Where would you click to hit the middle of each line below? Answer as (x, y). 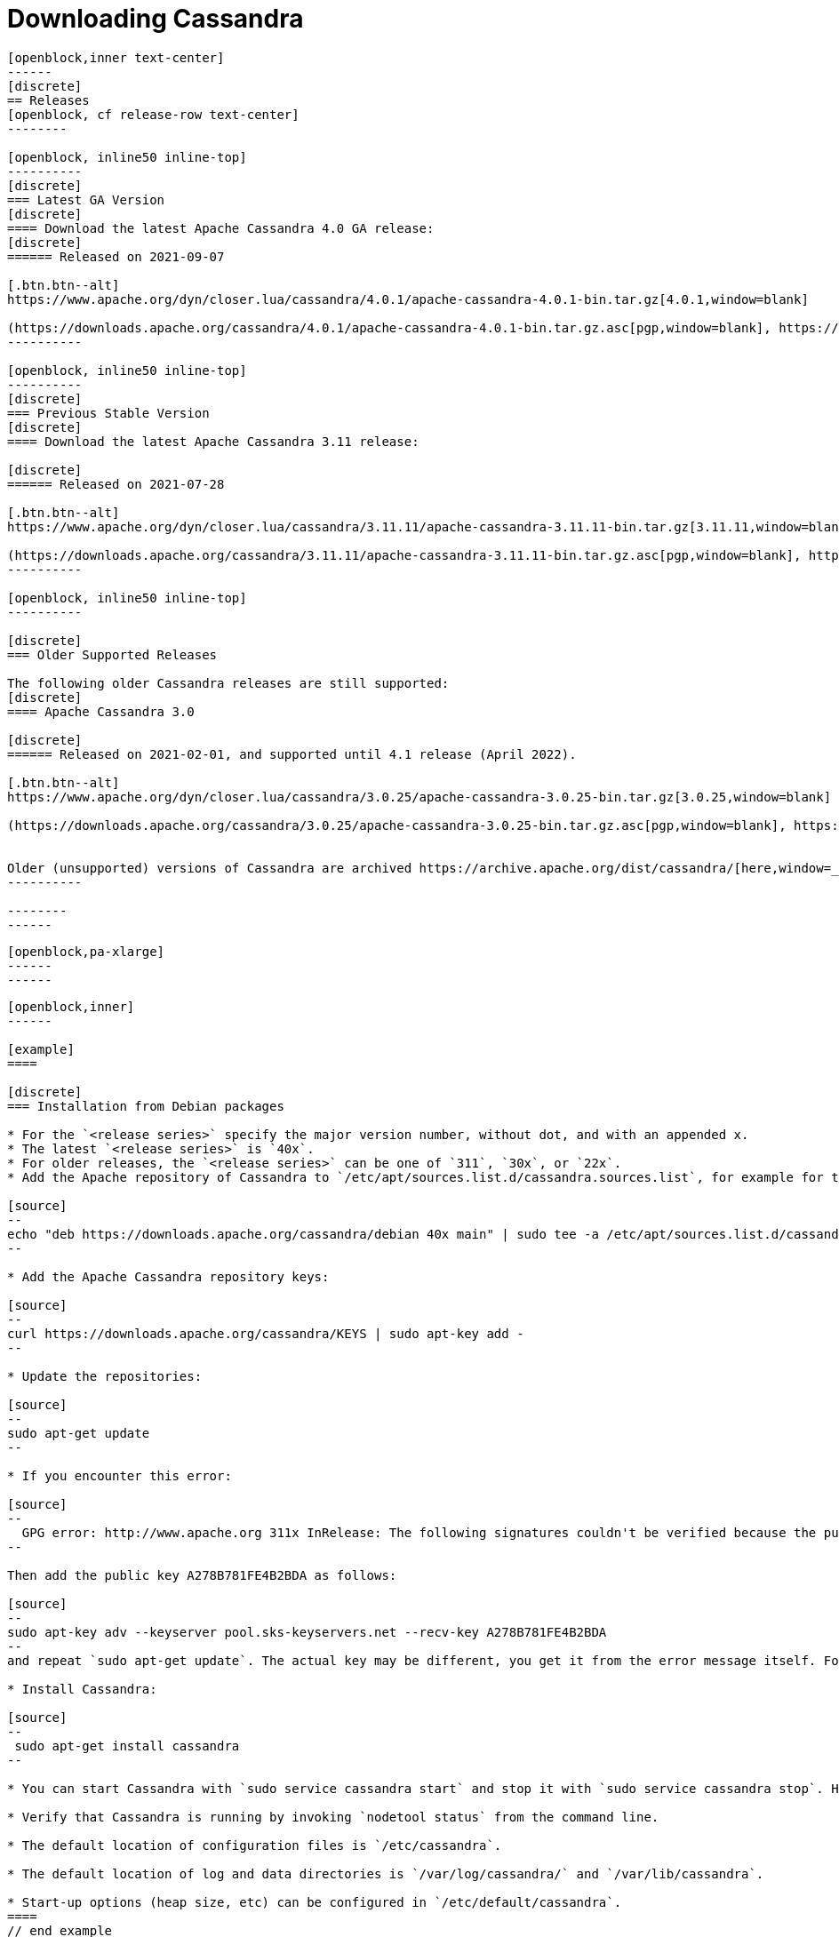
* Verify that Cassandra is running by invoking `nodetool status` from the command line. (333, 1817)
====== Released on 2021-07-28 (116, 484)
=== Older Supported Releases (112, 654)
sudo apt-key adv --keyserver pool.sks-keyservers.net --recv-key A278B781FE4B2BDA (307, 1632)
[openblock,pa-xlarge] (86, 951)
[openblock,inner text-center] (116, 57)
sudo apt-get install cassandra (127, 1746)
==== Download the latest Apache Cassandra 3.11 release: (213, 441)
